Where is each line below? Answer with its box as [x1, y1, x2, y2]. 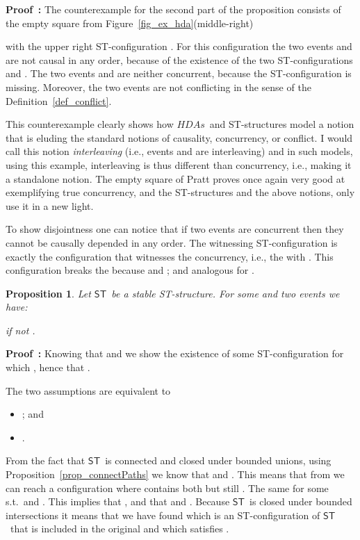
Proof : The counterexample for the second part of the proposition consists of [6, 2, 341, 16]
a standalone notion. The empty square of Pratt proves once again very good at [6, 171, 345, 186]
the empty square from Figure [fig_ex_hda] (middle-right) [6, 15, 254, 30]
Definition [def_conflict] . [6, 93, 112, 108]
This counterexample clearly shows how [6, 117, 174, 131]
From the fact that [6, 453, 85, 468]
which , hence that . [6, 360, 90, 375]
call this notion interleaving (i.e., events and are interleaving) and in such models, [6, 144, 353, 158]
